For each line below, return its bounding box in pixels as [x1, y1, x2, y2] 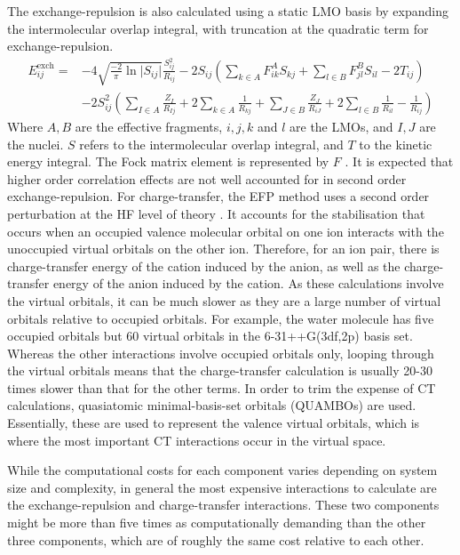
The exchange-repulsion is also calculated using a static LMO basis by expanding [7, 2, 448, 20]
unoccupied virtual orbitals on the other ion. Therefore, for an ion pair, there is [7, 239, 440, 258]
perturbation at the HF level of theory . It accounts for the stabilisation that [7, 204, 425, 222]
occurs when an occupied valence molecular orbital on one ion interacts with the [7, 221, 444, 240]
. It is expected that [345, 152, 454, 171]
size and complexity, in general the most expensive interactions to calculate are [7, 478, 437, 496]
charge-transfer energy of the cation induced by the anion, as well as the [7, 256, 401, 275]
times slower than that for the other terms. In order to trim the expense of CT [7, 378, 436, 397]
